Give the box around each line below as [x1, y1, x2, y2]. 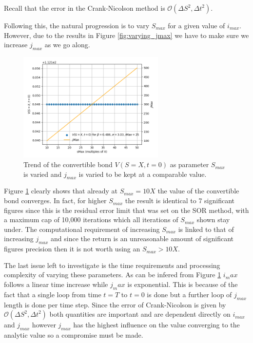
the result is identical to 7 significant [125, 195, 234, 206]
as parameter [170, 159, 209, 170]
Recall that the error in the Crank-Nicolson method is [4, 3, 165, 13]
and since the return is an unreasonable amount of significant [51, 233, 234, 244]
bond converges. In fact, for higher [4, 195, 107, 206]
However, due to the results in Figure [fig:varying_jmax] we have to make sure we [4, 30, 249, 40]
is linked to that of [178, 224, 234, 234]
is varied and [23, 169, 62, 179]
